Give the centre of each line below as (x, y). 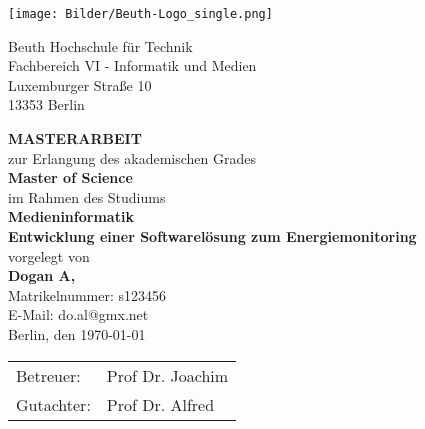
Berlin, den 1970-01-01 (77, 333)
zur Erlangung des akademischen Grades (132, 157)
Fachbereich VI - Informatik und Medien (132, 65)
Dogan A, (42, 275)
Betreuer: (48, 375)
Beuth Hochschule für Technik (100, 45)
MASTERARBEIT (75, 138)
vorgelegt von (49, 255)
